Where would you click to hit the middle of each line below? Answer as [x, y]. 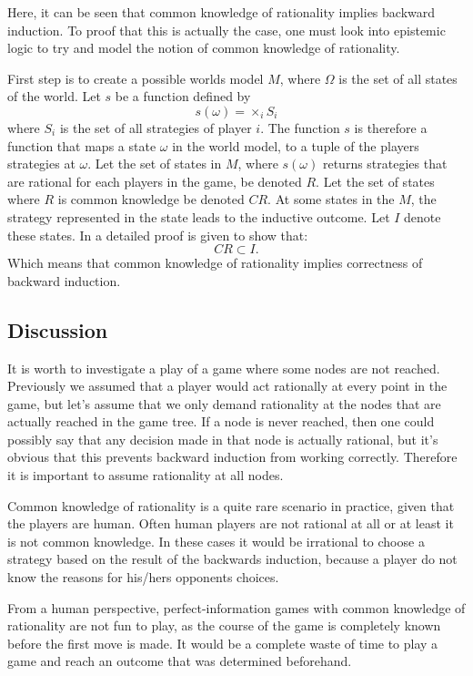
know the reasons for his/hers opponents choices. [143, 577]
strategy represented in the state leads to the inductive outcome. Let [199, 216]
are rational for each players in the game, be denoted [155, 181]
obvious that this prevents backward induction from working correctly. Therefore [232, 457]
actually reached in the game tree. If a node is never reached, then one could [221, 421]
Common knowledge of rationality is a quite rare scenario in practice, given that [231, 505]
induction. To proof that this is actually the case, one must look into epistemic [226, 30]
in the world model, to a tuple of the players [296, 145]
